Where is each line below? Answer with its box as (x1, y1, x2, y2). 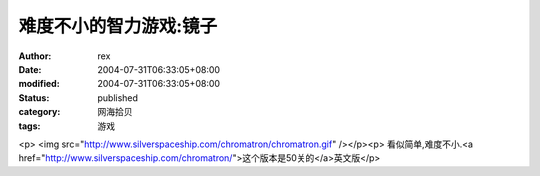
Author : (18, 50, 52, 62)
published (97, 91, 139, 104)
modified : (18, 78, 60, 90)
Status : (18, 91, 50, 104)
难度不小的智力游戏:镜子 (18, 15, 218, 37)
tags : (18, 120, 41, 132)
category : (18, 106, 61, 118)
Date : (18, 63, 42, 75)
